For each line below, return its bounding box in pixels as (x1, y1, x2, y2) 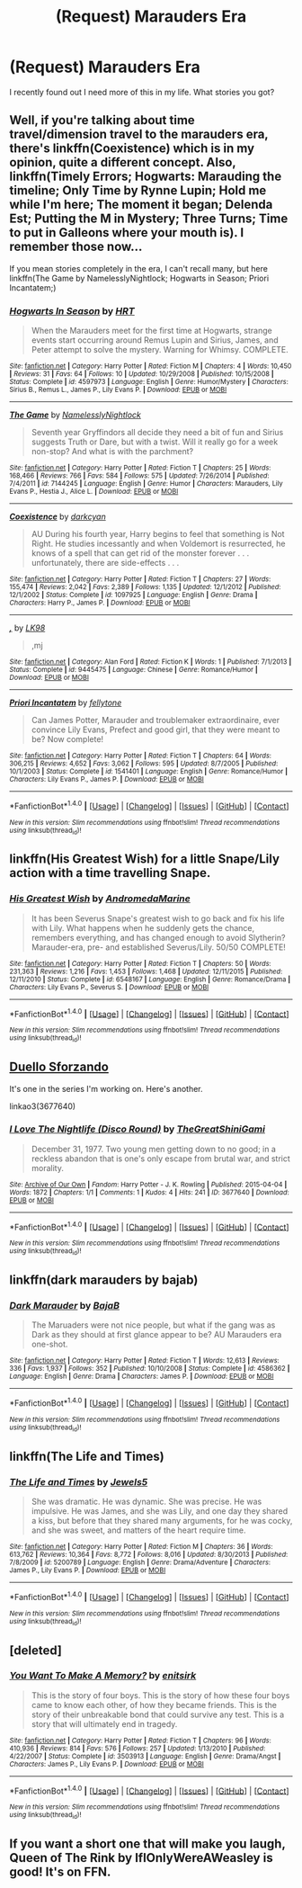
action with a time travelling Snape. (9, 865, 211, 881)
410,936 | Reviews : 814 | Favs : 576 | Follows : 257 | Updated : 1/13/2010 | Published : (9, 1743, 266, 1753)
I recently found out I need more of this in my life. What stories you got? (9, 86, 275, 97)
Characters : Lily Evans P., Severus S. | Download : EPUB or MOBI (9, 982, 209, 991)
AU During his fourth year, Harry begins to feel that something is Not (31, 529, 285, 540)
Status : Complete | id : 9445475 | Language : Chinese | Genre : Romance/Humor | (9, 666, 258, 675)
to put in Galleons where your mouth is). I (9, 225, 244, 240)
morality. (31, 1162, 65, 1173)
